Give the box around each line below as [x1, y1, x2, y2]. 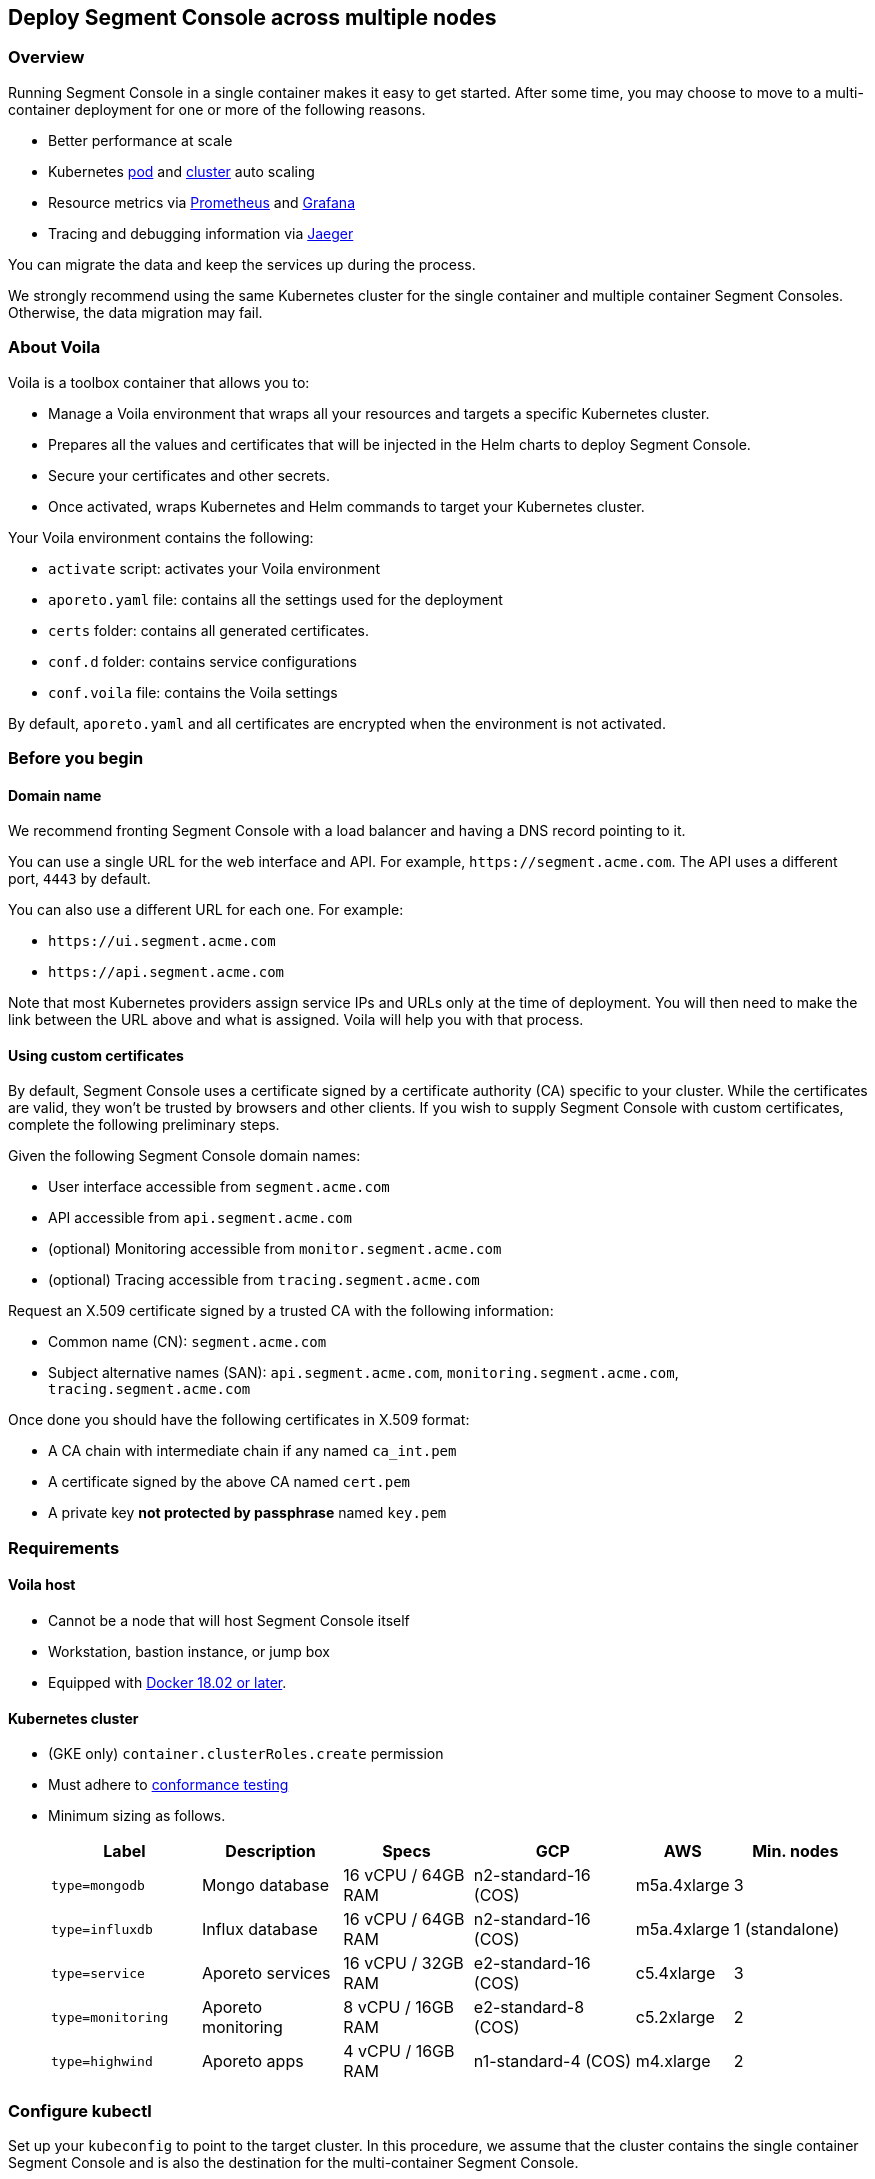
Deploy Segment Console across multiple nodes [8, 5, 497, 30]
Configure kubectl [8, 2100, 152, 2121]
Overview [8, 47, 85, 68]
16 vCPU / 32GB [343, 1953, 464, 1974]
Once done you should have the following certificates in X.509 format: [8, 1411, 470, 1429]
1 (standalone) [733, 1919, 840, 1940]
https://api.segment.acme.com [48, 964, 285, 981]
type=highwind [51, 2053, 153, 2069]
